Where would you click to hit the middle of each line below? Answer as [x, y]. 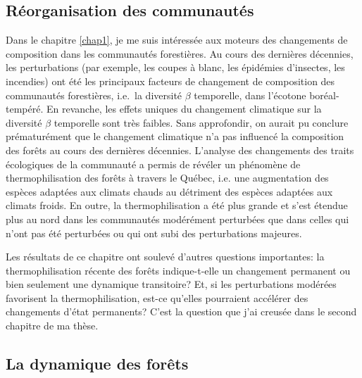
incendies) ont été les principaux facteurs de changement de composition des [170, 81]
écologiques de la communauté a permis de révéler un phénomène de [153, 164]
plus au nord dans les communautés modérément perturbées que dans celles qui [177, 219]
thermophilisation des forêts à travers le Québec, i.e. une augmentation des [167, 178]
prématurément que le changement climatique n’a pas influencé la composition [175, 136]
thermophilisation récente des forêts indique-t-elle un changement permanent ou [178, 270]
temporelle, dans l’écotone [250, 95]
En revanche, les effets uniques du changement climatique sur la [184, 109]
